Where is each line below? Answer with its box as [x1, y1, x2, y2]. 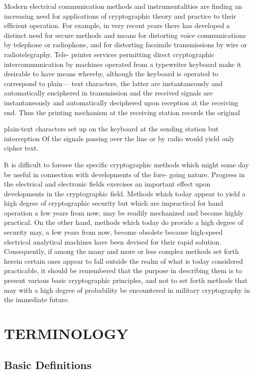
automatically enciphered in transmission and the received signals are [4, 88, 213, 98]
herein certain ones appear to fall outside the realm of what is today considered [4, 255, 243, 266]
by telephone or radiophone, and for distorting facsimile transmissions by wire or [4, 39, 247, 50]
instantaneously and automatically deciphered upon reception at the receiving [4, 97, 238, 107]
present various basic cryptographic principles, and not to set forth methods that [4, 275, 248, 285]
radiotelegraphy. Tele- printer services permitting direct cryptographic [4, 49, 215, 59]
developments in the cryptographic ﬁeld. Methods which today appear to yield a [4, 188, 246, 198]
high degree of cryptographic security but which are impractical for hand [4, 198, 224, 208]
